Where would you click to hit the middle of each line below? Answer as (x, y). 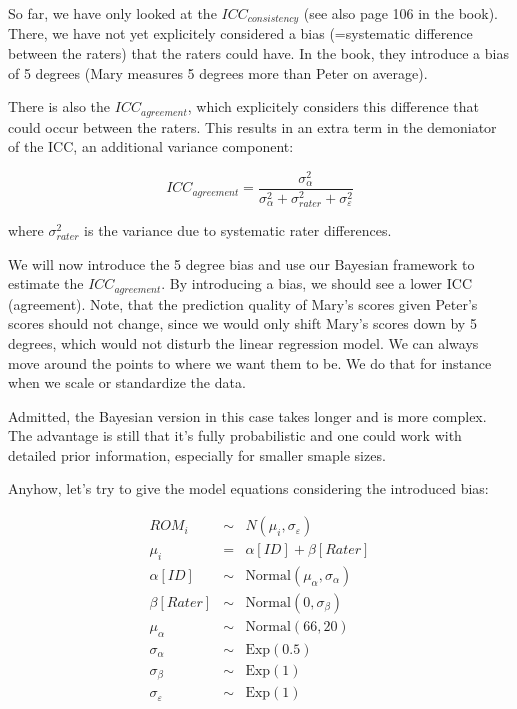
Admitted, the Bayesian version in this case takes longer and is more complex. (247, 415)
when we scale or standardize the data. (127, 382)
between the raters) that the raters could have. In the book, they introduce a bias (258, 53)
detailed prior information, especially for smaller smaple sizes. (197, 454)
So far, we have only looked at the (112, 13)
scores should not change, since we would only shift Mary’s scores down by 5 (242, 323)
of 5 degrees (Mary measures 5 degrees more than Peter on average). (218, 72)
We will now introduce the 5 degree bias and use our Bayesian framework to (241, 263)
